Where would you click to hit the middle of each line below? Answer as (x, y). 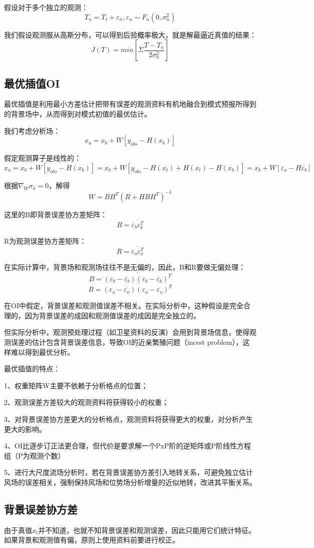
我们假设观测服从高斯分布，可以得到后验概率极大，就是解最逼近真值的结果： (130, 34)
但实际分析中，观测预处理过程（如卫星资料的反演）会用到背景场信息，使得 (127, 332)
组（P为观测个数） (35, 455)
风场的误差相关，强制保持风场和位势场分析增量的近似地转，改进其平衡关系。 (130, 482)
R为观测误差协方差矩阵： (45, 240)
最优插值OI (32, 83)
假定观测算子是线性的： (43, 158)
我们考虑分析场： (32, 130)
